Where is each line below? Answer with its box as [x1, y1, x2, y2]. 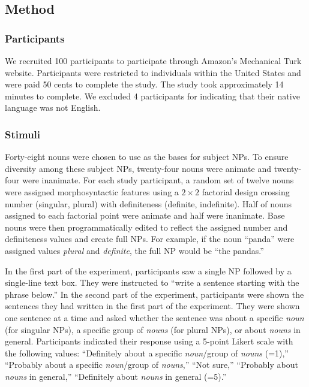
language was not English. [5, 101, 101, 114]
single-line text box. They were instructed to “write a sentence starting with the [5, 276, 299, 289]
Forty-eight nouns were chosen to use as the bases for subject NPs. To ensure [5, 150, 289, 163]
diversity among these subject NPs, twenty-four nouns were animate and [5, 162, 272, 174]
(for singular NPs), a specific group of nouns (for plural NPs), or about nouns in [5, 323, 301, 335]
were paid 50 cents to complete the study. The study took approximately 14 [5, 78, 284, 90]
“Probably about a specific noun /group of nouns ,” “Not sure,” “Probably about [5, 358, 298, 371]
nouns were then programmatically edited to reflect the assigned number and [5, 220, 288, 233]
